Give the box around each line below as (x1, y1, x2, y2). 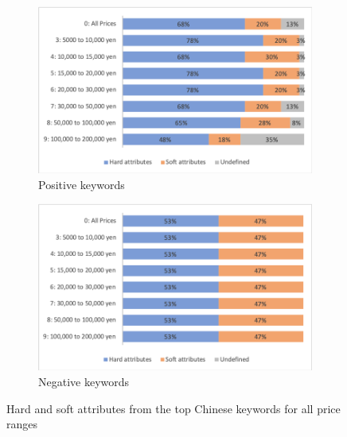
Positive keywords (38, 176, 125, 192)
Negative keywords (38, 373, 130, 389)
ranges (6, 416, 38, 432)
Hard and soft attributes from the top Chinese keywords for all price (6, 400, 341, 416)
